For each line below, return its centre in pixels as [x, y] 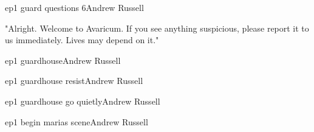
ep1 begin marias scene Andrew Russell [77, 121]
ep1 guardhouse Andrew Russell [63, 60]
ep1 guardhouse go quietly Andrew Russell [83, 101]
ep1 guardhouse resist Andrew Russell [74, 81]
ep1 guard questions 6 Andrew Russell [74, 7]
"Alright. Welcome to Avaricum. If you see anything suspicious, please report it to [157, 28]
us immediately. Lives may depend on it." [82, 40]
